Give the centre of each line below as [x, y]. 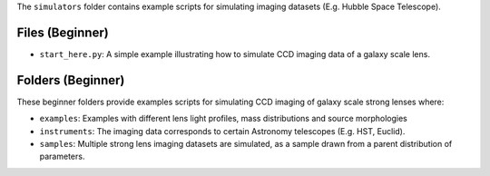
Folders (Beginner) [71, 80]
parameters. [62, 156]
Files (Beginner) [63, 32]
